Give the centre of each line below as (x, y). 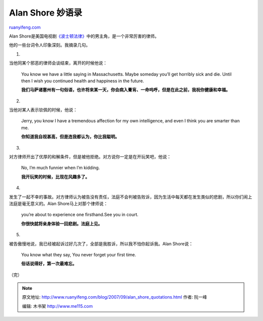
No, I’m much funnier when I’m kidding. (60, 168)
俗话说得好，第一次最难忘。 (49, 264)
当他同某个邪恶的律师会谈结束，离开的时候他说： (58, 63)
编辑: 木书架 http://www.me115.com (57, 306)
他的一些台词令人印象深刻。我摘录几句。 (49, 45)
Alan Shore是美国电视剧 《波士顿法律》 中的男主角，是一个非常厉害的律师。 (84, 36)
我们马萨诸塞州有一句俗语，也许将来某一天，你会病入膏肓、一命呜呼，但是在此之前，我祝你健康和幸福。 (126, 90)
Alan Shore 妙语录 (46, 13)
